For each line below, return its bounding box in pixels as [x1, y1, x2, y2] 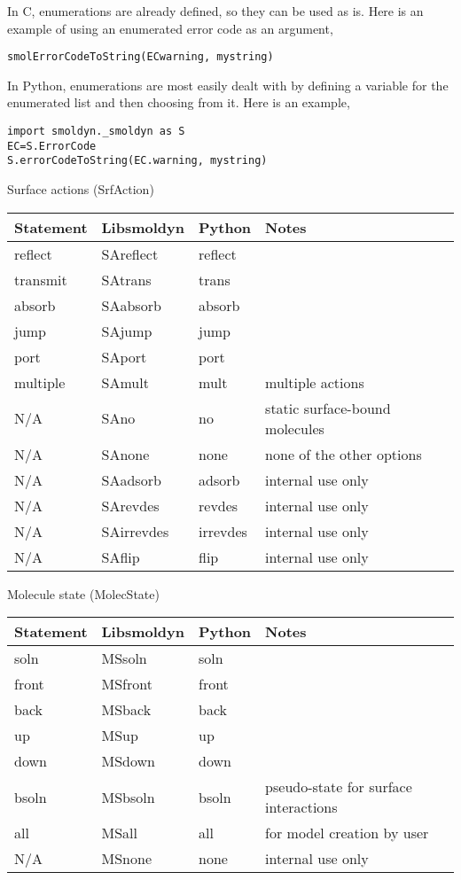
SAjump [101, 320, 152, 341]
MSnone [101, 848, 152, 869]
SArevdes [101, 495, 160, 516]
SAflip [101, 546, 140, 567]
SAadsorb [101, 469, 161, 490]
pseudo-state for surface [265, 776, 412, 798]
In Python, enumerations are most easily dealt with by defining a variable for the [7, 75, 449, 94]
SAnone [101, 443, 150, 464]
